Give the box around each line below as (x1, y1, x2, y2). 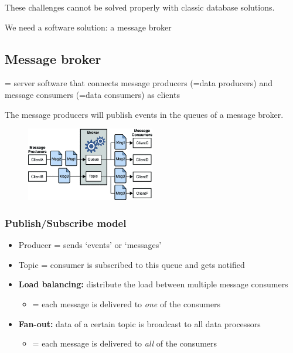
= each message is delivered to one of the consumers (32, 298, 221, 310)
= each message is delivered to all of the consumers (32, 337, 217, 349)
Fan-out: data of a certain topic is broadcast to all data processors (18, 317, 261, 330)
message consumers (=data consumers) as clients (5, 88, 180, 100)
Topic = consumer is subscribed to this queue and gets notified (18, 258, 245, 270)
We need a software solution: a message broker (5, 21, 172, 33)
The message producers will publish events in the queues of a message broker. (5, 108, 284, 120)
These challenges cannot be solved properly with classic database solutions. (5, 1, 275, 13)
